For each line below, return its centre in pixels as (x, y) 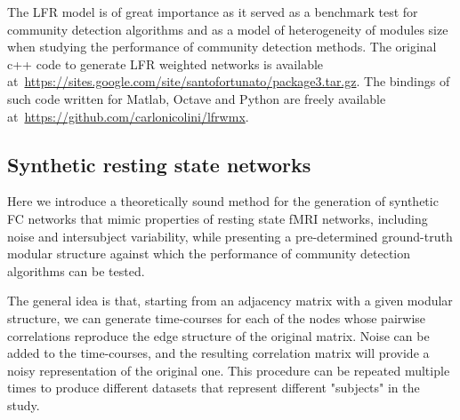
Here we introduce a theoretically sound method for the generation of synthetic (223, 201)
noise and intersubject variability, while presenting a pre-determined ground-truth (230, 236)
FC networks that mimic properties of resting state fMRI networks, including (218, 218)
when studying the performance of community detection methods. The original (222, 47)
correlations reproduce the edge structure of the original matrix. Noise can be (218, 335)
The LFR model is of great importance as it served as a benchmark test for (213, 12)
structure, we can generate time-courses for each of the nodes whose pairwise (217, 317)
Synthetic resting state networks (159, 164)
